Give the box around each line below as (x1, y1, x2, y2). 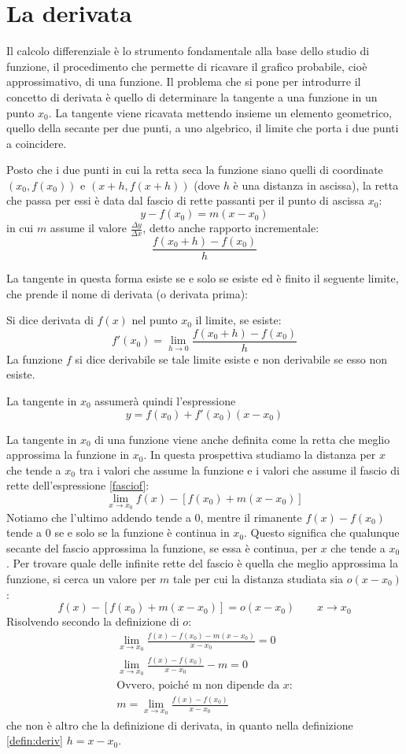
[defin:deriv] (6, 732, 64, 748)
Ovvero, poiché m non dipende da (116, 679, 280, 691)
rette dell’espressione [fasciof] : (6, 477, 149, 493)
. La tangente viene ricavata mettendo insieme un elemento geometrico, (48, 104, 393, 120)
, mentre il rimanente (200, 508, 302, 525)
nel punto (131, 312, 178, 328)
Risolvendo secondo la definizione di (6, 613, 179, 630)
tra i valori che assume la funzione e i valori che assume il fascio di (79, 461, 400, 478)
